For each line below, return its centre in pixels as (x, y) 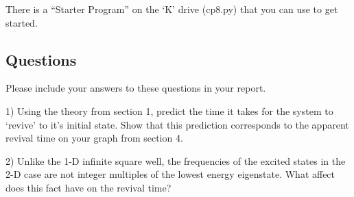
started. (22, 22)
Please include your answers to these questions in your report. (136, 88)
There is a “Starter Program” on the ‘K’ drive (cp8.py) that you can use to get (172, 9)
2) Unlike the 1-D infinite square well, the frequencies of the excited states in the (176, 160)
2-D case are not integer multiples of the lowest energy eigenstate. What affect (170, 174)
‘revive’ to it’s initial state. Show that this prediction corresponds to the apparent (177, 124)
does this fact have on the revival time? (88, 187)
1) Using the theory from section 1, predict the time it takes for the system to (169, 110)
